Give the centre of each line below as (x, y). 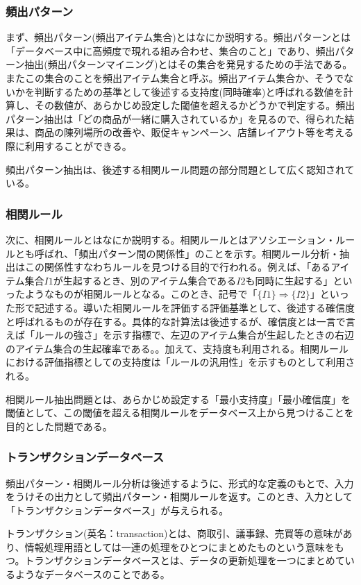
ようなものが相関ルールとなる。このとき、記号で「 (141, 294)
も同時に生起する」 (289, 280)
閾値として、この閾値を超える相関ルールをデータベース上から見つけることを (180, 413)
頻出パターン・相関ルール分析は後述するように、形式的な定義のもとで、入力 (180, 483)
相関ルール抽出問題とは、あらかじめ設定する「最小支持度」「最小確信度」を (178, 399)
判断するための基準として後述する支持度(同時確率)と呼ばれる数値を (189, 91)
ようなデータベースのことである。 (92, 574)
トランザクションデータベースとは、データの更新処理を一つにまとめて (185, 560)
